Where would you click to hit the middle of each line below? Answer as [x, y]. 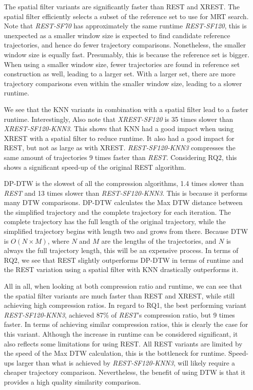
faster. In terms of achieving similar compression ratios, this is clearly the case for [126, 324]
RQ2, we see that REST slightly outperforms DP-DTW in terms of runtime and [124, 260]
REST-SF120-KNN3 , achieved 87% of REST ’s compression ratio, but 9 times [119, 314]
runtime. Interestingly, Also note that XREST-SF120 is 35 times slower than [118, 119]
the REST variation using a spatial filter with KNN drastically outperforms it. [121, 269]
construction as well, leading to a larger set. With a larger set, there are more [120, 74]
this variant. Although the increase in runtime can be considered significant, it [121, 334]
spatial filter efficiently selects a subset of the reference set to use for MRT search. [126, 16]
